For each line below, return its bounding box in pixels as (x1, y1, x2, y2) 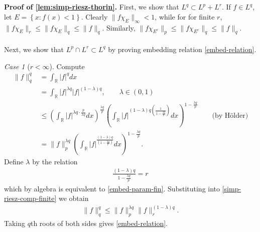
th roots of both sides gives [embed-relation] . (30, 218, 168, 228)
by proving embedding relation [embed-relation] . (108, 44, 256, 54)
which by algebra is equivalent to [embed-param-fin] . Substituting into (4, 183, 220, 193)
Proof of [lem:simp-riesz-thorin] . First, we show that (4, 2, 179, 12)
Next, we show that (4, 44, 64, 54)
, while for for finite (155, 11, 215, 22)
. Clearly (81, 11, 108, 22)
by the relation (32, 156, 78, 166)
